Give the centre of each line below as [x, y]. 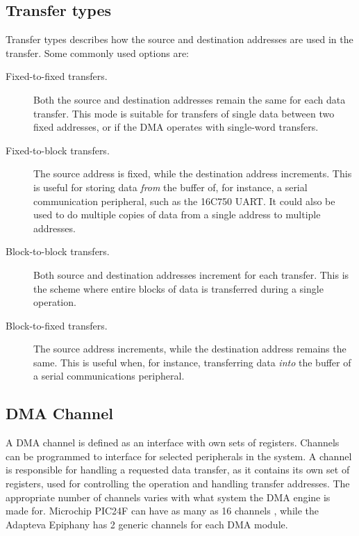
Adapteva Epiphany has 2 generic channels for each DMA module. [147, 524]
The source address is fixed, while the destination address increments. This [193, 173]
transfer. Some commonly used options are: [98, 52]
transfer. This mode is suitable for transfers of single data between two [184, 113]
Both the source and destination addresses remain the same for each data [190, 99]
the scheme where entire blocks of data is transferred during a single [178, 288]
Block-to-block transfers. [58, 251]
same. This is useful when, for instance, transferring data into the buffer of [192, 362]
